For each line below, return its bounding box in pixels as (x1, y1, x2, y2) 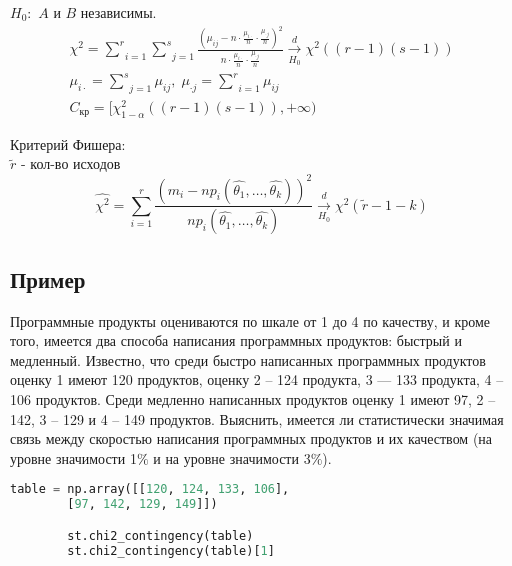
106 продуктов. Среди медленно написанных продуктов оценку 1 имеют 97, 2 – (10, 388, 496, 409)
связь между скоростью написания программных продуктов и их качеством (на (10, 428, 493, 449)
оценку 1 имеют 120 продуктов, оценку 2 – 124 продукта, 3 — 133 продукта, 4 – (10, 369, 504, 390)
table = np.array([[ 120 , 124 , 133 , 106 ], (10, 482, 290, 497)
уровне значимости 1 (10, 447, 137, 468)
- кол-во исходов (20, 153, 121, 174)
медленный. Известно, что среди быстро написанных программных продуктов (10, 349, 486, 370)
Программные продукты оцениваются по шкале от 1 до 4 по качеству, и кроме (10, 310, 490, 331)
